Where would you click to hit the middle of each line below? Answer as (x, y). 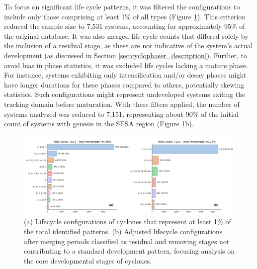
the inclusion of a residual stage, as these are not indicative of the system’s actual (128, 45)
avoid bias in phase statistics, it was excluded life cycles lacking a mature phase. (126, 65)
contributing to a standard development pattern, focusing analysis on (129, 251)
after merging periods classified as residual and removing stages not (127, 241)
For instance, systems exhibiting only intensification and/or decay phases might (125, 75)
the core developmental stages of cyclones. (88, 260)
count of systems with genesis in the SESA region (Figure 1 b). (99, 124)
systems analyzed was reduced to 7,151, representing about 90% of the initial (121, 114)
